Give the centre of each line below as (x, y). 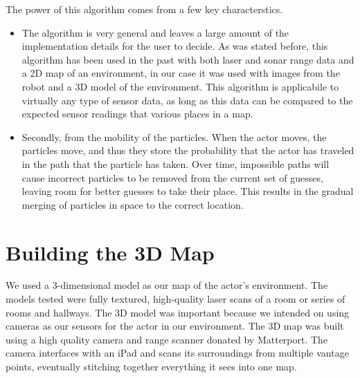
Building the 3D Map (110, 252)
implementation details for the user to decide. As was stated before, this (175, 46)
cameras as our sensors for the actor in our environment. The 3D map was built (175, 326)
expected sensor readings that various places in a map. (137, 114)
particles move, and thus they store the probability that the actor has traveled (188, 150)
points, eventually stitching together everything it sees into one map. (151, 366)
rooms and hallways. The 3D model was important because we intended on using (178, 312)
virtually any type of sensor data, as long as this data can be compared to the (187, 100)
